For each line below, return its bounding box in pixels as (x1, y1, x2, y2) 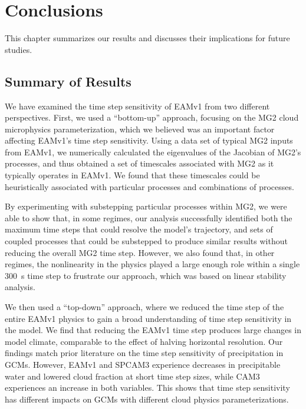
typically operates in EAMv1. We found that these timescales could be (5, 169, 260, 181)
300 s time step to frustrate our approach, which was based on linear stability (5, 269, 287, 281)
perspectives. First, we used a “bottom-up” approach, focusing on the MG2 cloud (5, 111, 299, 124)
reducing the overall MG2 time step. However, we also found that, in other (5, 246, 275, 258)
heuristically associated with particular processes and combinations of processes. (5, 180, 294, 192)
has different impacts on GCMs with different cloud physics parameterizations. (5, 393, 289, 405)
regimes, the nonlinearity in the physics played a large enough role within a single (5, 258, 300, 270)
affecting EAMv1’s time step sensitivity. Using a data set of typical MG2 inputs (5, 134, 293, 147)
